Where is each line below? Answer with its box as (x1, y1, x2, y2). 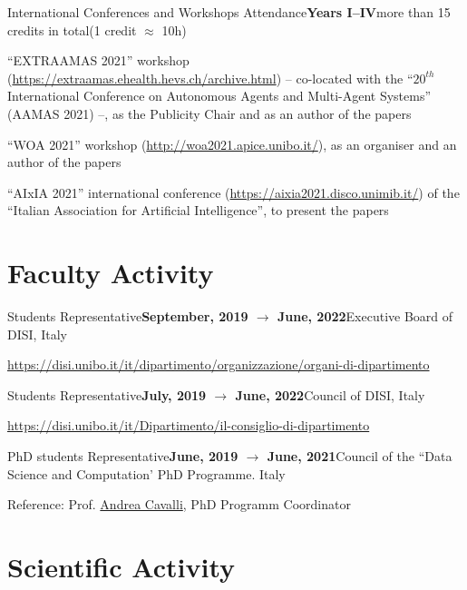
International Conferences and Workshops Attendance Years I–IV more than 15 (7, 3, 451, 21)
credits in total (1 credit (7, 20, 137, 39)
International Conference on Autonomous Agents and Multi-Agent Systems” (7, 86, 432, 105)
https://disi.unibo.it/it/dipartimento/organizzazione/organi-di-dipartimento (7, 355, 430, 374)
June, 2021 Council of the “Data (267, 447, 452, 466)
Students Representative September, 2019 (7, 307, 248, 326)
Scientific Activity (7, 548, 235, 585)
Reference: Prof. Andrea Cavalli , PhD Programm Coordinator (7, 495, 351, 514)
